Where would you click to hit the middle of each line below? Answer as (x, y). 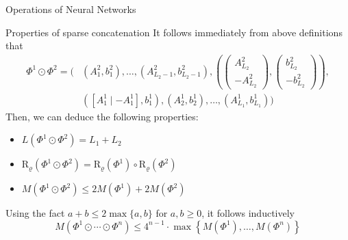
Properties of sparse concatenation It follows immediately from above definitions (174, 32)
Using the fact (35, 213)
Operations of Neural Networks (71, 9)
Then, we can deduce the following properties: (102, 116)
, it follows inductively (248, 213)
